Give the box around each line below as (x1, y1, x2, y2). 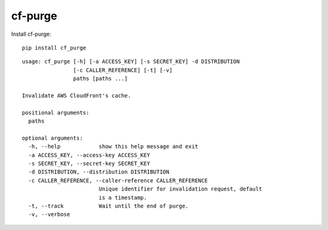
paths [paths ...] (73, 75, 128, 82)
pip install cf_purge (22, 44, 86, 51)
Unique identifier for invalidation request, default (98, 186, 262, 192)
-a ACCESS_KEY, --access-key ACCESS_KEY (28, 152, 151, 158)
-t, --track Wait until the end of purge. (28, 202, 189, 209)
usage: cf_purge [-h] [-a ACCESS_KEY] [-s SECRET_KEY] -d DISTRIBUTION (22, 58, 240, 65)
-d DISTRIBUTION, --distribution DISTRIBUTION (28, 169, 169, 175)
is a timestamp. (98, 194, 147, 201)
